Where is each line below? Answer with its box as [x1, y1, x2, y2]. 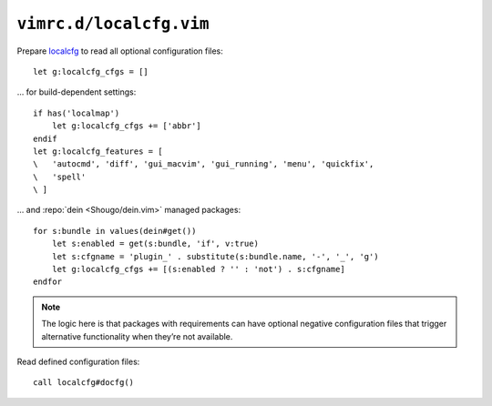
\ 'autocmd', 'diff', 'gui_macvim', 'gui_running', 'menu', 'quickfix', [33, 159, 374, 169]
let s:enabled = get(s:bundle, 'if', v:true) [51, 239, 260, 249]
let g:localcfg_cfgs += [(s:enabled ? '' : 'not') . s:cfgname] [51, 264, 345, 275]
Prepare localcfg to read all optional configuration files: [16, 46, 223, 56]
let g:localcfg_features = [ [33, 146, 163, 157]
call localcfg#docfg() [33, 378, 135, 388]
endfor [33, 277, 63, 287]
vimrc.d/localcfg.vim [16, 14, 210, 34]
